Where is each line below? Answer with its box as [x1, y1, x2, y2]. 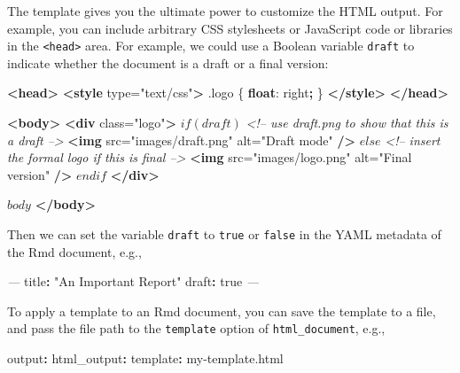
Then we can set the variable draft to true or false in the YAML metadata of [7, 225, 441, 243]
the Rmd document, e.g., [7, 242, 142, 260]
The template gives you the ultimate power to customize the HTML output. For [7, 2, 443, 19]
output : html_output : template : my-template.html [7, 349, 284, 368]
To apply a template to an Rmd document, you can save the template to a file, [7, 301, 436, 320]
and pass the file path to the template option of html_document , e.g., [7, 319, 386, 338]
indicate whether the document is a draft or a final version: [7, 53, 329, 72]
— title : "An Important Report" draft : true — [7, 272, 260, 291]
